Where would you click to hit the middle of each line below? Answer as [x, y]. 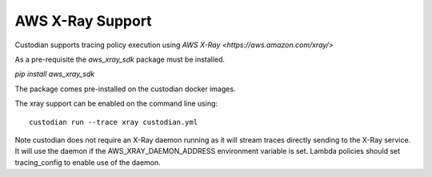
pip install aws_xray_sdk [55, 74]
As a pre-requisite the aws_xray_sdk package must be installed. [120, 59]
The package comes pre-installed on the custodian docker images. [125, 89]
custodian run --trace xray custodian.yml [114, 122]
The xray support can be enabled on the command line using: [116, 103]
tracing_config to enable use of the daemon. [88, 162]
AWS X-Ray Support [83, 21]
